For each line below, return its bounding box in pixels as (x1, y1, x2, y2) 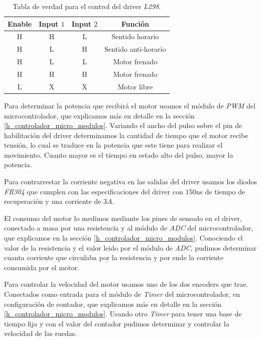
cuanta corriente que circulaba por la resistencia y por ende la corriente (4, 252, 224, 263)
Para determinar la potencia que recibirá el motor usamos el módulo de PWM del (4, 100, 255, 110)
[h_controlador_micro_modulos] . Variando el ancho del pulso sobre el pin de (4, 120, 242, 131)
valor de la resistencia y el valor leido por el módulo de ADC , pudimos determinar (4, 242, 257, 253)
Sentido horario (111, 31, 159, 42)
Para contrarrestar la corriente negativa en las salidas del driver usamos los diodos (4, 176, 257, 187)
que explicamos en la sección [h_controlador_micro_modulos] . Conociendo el (4, 233, 243, 243)
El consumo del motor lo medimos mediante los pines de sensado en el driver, (4, 212, 242, 223)
